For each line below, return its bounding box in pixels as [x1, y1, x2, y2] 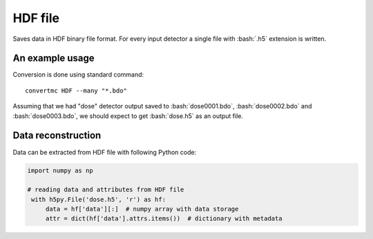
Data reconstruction [12, 130, 102, 142]
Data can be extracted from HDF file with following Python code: [12, 148, 197, 156]
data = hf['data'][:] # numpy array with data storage [45, 205, 239, 213]
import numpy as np [27, 166, 93, 174]
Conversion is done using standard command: [12, 70, 144, 79]
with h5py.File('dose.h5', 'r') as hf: [31, 195, 166, 203]
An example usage [12, 52, 95, 64]
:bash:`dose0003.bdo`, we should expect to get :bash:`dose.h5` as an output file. [12, 111, 244, 120]
